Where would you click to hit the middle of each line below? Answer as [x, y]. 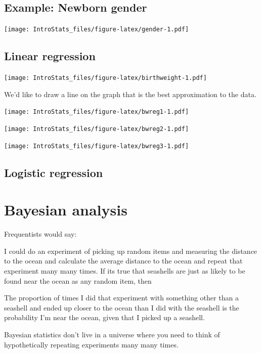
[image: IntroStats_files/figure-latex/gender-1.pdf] [97, 30]
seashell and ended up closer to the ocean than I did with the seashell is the [122, 307]
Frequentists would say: [40, 234]
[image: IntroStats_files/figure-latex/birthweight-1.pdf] [105, 78]
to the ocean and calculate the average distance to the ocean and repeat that [123, 261]
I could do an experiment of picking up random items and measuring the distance [131, 251]
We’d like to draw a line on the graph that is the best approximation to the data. [130, 94]
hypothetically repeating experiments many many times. [91, 344]
